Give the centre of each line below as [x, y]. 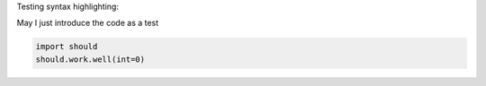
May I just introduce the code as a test [88, 23]
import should [67, 47]
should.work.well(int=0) [90, 59]
